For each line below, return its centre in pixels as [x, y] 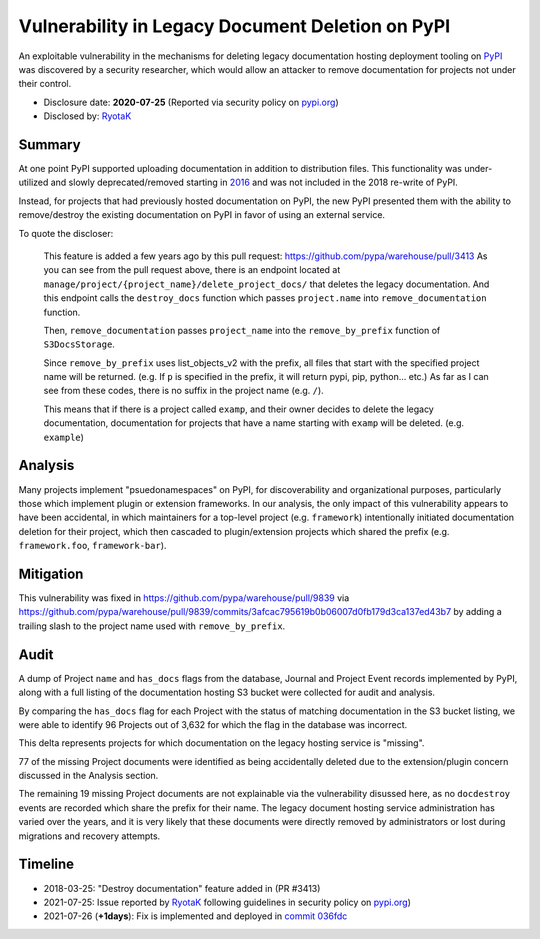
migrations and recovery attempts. [89, 836]
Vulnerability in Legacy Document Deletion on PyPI [234, 26]
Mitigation [51, 573]
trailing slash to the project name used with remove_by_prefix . [152, 626]
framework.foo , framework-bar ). [92, 546]
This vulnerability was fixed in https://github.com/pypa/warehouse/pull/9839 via [184, 598]
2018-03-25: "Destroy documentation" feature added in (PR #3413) [182, 888]
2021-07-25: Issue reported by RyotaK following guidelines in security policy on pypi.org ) [227, 902]
